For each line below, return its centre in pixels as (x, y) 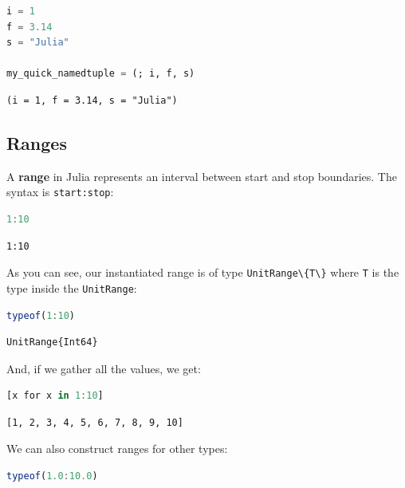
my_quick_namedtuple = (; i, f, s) (101, 74)
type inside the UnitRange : (72, 287)
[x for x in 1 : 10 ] (55, 396)
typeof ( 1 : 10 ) (41, 315)
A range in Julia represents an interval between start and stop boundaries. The (202, 176)
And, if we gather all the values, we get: (104, 368)
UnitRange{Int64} (52, 342)
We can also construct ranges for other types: (117, 449)
